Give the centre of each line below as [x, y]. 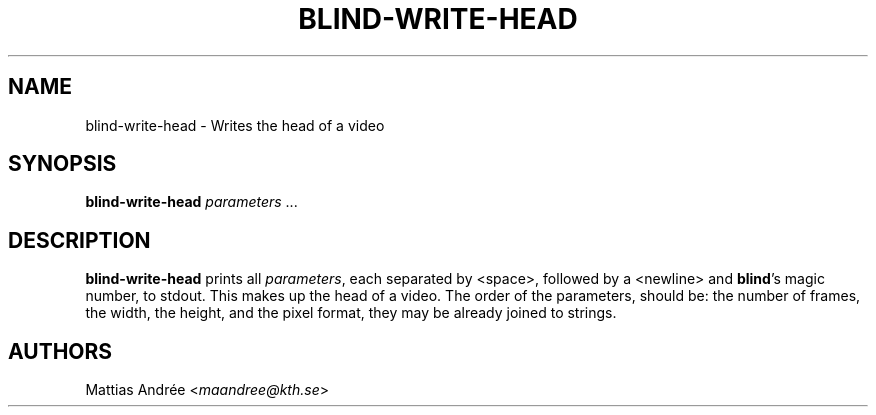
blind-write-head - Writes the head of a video [235, 125]
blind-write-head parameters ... [191, 202]
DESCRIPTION [79, 240]
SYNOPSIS [62, 164]
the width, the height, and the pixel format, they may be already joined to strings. [351, 313]
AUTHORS [60, 351]
